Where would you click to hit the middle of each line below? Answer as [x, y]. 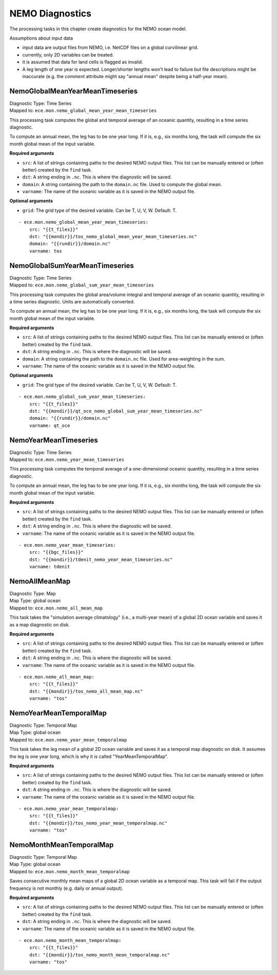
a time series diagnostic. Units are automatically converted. [72, 301]
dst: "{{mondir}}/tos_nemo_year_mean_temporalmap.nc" [98, 823]
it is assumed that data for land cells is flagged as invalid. [83, 62]
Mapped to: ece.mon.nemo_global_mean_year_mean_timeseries [83, 111]
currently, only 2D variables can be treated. [68, 55]
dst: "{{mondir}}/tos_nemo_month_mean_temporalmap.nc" [100, 955]
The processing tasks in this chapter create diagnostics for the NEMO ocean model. [98, 29]
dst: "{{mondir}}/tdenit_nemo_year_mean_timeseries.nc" [101, 559]
